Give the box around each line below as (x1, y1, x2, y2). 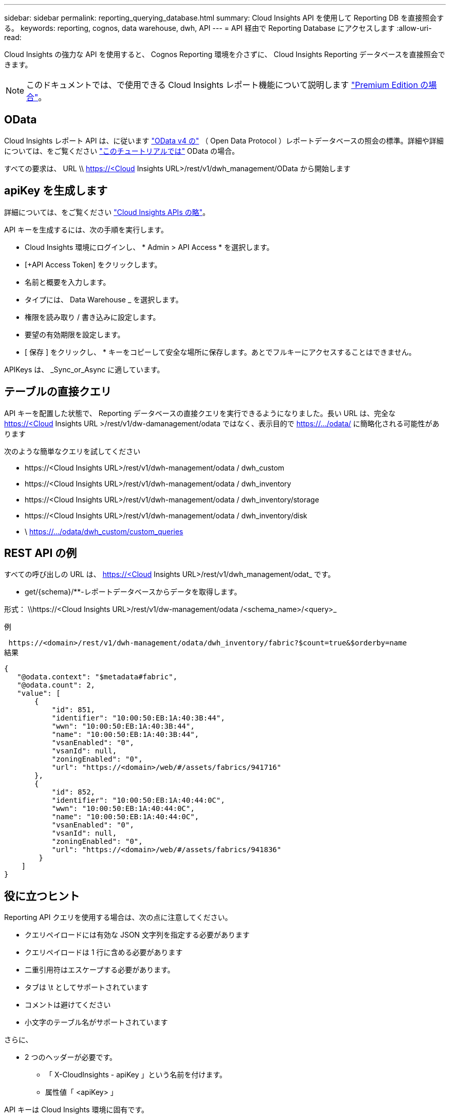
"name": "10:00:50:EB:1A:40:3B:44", (51, 730, 199, 739)
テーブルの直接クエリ (4, 385, 111, 399)
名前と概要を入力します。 (25, 277, 110, 286)
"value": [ (17, 689, 61, 698)
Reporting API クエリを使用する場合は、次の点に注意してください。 (4, 913, 232, 922)
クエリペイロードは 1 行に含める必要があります (25, 948, 183, 957)
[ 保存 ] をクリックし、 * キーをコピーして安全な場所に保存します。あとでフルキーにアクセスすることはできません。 (25, 347, 416, 356)
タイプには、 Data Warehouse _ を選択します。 (25, 295, 183, 304)
